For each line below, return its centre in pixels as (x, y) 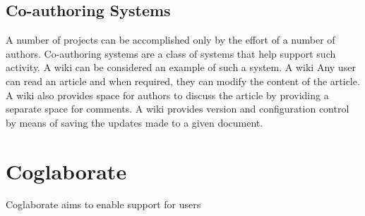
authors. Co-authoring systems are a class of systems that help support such (171, 53)
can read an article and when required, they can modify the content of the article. (183, 81)
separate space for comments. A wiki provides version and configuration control (178, 109)
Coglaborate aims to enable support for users (103, 204)
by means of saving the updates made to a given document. (134, 122)
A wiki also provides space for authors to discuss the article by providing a (167, 95)
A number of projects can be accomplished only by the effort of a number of (170, 40)
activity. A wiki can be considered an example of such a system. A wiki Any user (181, 67)
